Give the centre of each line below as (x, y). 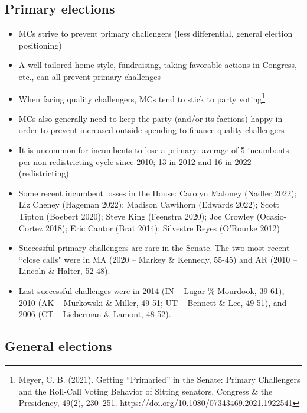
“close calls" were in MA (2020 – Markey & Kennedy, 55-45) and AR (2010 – (158, 259)
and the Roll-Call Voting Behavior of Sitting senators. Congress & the (146, 391)
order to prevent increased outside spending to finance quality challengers (151, 130)
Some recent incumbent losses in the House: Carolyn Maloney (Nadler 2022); (158, 193)
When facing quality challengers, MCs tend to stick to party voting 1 (142, 98)
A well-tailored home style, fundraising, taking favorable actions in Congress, (158, 65)
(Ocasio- (272, 216)
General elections (58, 346)
